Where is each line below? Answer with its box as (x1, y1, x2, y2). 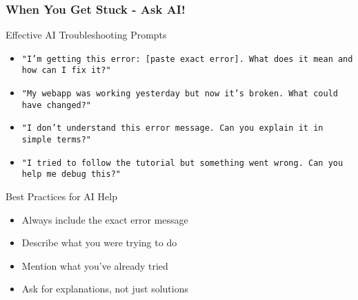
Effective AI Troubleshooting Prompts (6, 28, 167, 42)
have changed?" (21, 100, 92, 110)
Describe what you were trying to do (21, 235, 177, 250)
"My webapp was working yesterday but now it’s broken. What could (21, 89, 338, 99)
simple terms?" (21, 135, 92, 145)
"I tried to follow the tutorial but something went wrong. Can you (21, 158, 344, 168)
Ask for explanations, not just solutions (21, 281, 188, 296)
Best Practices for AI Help (6, 189, 117, 204)
